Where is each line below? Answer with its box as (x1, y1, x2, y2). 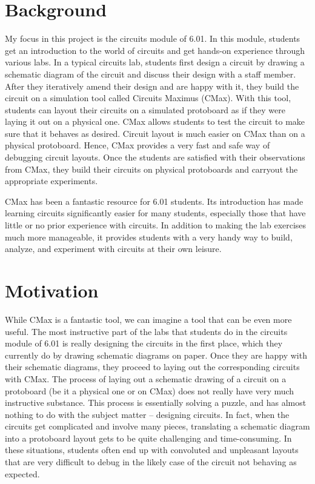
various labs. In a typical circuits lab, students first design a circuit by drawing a (5, 56, 305, 68)
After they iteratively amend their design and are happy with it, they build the (5, 79, 299, 92)
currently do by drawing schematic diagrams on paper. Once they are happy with (5, 348, 307, 361)
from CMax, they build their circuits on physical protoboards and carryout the (5, 162, 298, 175)
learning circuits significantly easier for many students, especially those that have (5, 207, 306, 219)
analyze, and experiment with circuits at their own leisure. (5, 242, 222, 255)
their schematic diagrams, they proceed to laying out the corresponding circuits (5, 360, 300, 373)
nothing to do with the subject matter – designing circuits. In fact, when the (5, 408, 290, 420)
